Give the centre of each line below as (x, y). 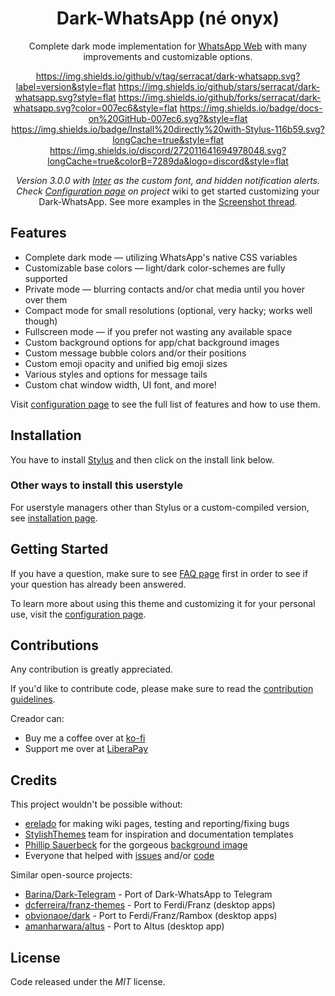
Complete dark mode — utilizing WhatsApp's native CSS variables (161, 257)
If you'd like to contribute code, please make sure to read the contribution (162, 689)
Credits (34, 780)
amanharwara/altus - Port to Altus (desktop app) (124, 926)
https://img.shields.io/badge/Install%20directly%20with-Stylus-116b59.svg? (168, 129)
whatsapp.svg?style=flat (65, 97)
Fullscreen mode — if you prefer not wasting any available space (158, 331)
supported (46, 278)
